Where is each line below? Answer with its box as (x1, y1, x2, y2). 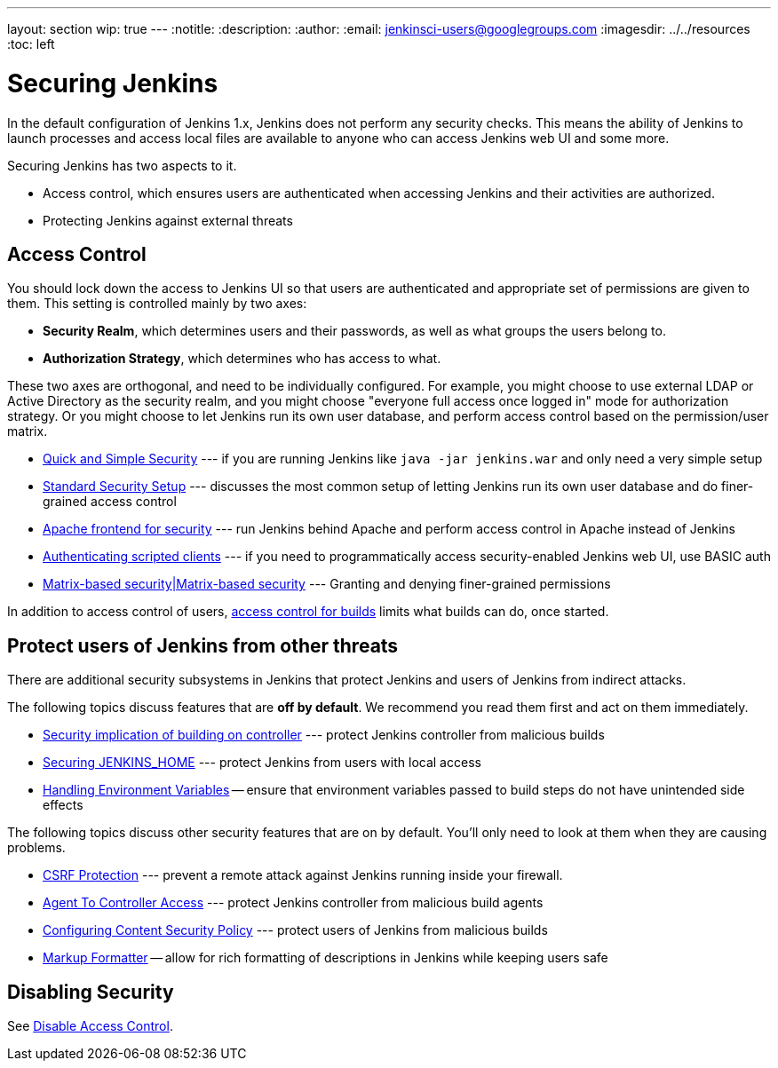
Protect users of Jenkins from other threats (7, 634, 399, 657)
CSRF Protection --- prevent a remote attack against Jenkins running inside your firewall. (43, 867, 563, 883)
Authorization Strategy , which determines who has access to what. (43, 351, 441, 367)
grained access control (43, 494, 177, 510)
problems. (7, 840, 66, 856)
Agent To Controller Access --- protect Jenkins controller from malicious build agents (43, 895, 544, 911)
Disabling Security (7, 980, 174, 1003)
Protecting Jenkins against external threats (43, 212, 293, 228)
